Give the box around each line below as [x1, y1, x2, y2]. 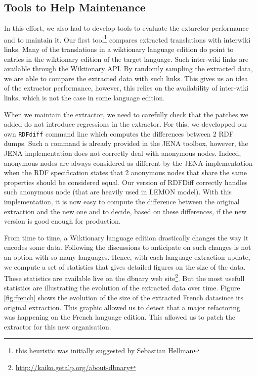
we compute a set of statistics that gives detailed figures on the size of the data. [4, 261, 246, 272]
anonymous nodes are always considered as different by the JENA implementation [4, 157, 253, 168]
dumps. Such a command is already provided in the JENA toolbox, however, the [4, 138, 248, 148]
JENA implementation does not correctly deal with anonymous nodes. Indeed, [4, 148, 241, 158]
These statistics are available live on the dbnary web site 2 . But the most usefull [4, 272, 245, 283]
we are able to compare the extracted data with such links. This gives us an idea [4, 73, 248, 83]
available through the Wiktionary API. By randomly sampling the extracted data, [4, 63, 253, 74]
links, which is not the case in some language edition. [4, 93, 165, 103]
